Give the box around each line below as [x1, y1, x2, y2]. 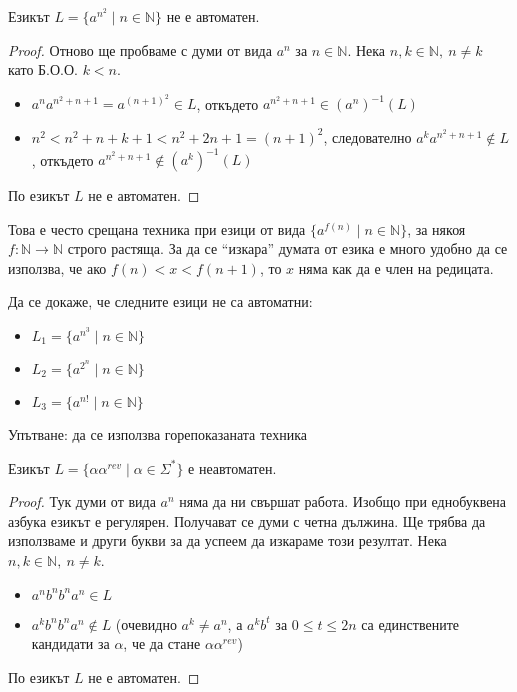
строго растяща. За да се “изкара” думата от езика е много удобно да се [67, 238, 508, 259]
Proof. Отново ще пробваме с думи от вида [8, 39, 272, 60]
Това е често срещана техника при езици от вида [8, 218, 306, 239]
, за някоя [407, 218, 466, 239]
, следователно [323, 126, 412, 147]
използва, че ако [8, 257, 107, 278]
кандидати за [31, 633, 110, 654]
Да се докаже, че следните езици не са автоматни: [8, 291, 313, 312]
